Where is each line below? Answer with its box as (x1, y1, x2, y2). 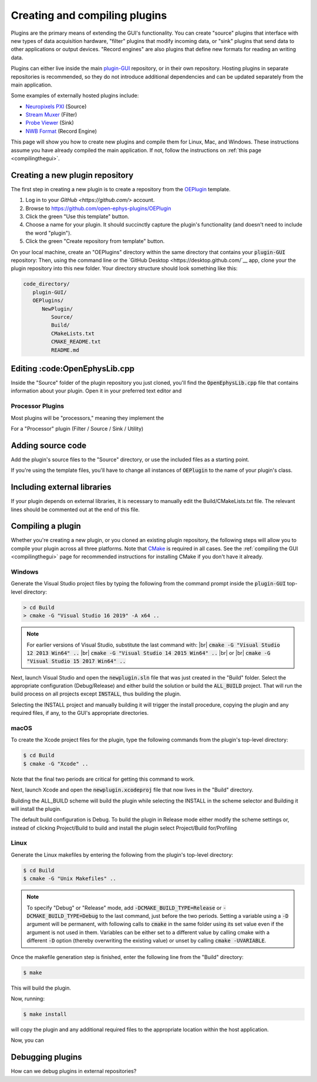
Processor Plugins (11, 402, 65, 410)
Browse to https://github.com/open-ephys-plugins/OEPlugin (25, 205, 171, 212)
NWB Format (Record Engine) (25, 127, 97, 135)
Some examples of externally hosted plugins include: (11, 92, 139, 99)
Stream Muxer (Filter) (25, 111, 77, 118)
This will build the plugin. (11, 984, 72, 991)
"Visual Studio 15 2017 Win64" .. (26, 658, 126, 665)
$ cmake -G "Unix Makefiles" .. (23, 875, 117, 882)
